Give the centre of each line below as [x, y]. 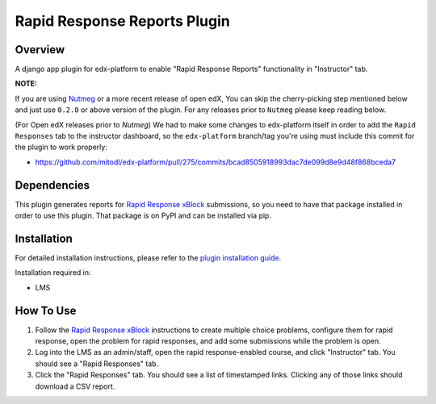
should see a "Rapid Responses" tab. [97, 364]
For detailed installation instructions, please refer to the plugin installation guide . [148, 258]
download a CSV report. [75, 386]
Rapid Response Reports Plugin [122, 21]
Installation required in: [53, 273]
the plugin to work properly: [61, 147]
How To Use [46, 310]
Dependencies [52, 185]
